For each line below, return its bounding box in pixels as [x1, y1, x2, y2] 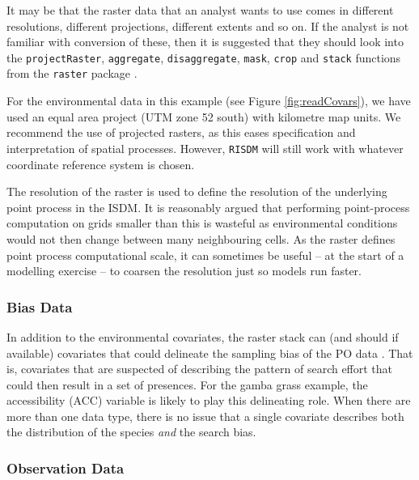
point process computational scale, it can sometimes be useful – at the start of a [6, 246, 404, 263]
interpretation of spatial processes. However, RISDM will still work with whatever [6, 139, 404, 156]
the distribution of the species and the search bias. [6, 423, 256, 440]
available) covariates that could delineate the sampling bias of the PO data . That [6, 344, 413, 361]
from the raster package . [6, 65, 138, 82]
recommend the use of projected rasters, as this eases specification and [6, 124, 356, 141]
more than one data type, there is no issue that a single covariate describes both [6, 407, 404, 424]
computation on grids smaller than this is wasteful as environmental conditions [6, 215, 398, 232]
